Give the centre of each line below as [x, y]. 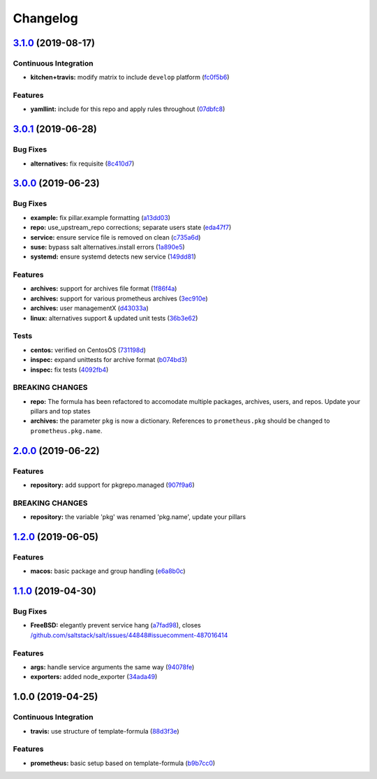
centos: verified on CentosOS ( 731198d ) [88, 350]
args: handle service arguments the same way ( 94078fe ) [112, 667]
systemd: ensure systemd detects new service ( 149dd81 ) [113, 257]
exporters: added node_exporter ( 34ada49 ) [94, 677]
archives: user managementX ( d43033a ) [90, 308]
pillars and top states [60, 412]
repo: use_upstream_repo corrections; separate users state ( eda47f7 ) [131, 228]
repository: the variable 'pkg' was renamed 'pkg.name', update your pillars [138, 517]
